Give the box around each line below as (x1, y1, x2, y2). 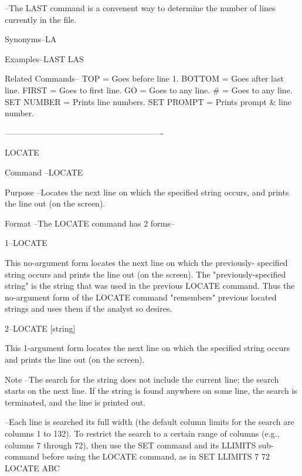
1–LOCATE (5, 237, 47, 249)
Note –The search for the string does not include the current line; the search (5, 373, 279, 385)
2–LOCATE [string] (5, 322, 76, 334)
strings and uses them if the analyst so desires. (5, 302, 172, 315)
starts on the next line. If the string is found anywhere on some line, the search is (5, 384, 297, 397)
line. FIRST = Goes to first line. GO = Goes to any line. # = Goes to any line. (5, 83, 293, 96)
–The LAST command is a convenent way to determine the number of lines (5, 2, 276, 13)
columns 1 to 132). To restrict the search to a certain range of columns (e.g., (5, 427, 280, 440)
